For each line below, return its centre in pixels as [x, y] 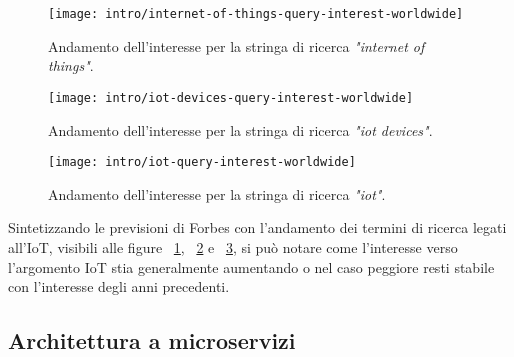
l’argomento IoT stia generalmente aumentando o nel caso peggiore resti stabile [251, 266]
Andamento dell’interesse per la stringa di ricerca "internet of [236, 45]
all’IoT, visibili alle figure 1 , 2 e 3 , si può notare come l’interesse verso [233, 246]
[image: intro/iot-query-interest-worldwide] [202, 162]
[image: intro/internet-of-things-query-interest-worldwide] [256, 14]
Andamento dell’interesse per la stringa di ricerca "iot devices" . [240, 129]
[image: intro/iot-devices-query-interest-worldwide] [231, 97]
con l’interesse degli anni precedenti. [119, 286]
